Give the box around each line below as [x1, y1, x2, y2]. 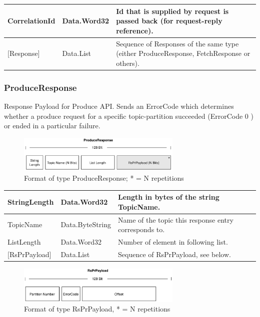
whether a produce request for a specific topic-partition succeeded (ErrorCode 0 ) [4, 110, 253, 121]
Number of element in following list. [117, 237, 228, 247]
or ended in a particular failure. [4, 120, 100, 131]
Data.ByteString [60, 219, 111, 230]
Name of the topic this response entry [117, 214, 233, 225]
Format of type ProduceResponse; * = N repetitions [24, 173, 184, 183]
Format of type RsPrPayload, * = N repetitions [24, 304, 170, 314]
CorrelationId [7, 15, 55, 26]
